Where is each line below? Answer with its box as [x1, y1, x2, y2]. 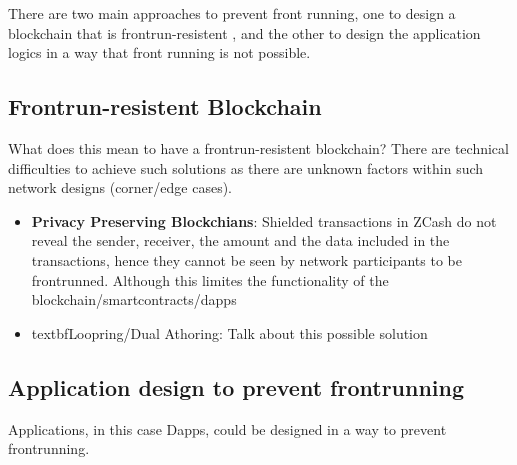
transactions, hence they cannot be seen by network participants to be [31, 249, 462, 270]
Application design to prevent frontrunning [8, 371, 465, 402]
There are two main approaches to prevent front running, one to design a [8, 3, 456, 23]
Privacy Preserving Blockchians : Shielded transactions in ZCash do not [31, 210, 497, 231]
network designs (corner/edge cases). [8, 177, 232, 198]
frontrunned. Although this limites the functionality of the [31, 269, 389, 290]
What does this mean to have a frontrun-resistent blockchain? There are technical [8, 137, 509, 158]
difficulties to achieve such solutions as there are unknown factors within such [8, 157, 484, 178]
